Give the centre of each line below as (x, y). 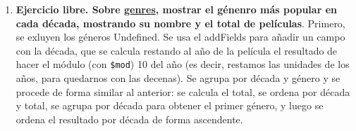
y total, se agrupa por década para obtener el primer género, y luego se (170, 105)
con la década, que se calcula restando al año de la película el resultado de (177, 50)
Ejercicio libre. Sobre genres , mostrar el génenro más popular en (176, 9)
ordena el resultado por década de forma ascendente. (129, 119)
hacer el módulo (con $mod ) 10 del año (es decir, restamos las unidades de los (183, 64)
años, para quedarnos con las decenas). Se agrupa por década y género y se (178, 78)
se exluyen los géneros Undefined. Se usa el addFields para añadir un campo (180, 37)
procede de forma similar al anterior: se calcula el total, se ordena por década (183, 91)
